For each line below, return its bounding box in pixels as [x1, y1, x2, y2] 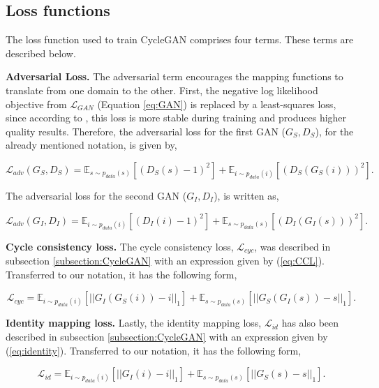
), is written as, [214, 188, 279, 202]
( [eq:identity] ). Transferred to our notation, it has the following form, [6, 343, 302, 357]
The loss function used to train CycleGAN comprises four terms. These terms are [6, 32, 354, 47]
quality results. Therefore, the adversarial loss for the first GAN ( [6, 124, 286, 138]
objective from [6, 96, 67, 111]
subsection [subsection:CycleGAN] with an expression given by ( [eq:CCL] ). [6, 253, 325, 267]
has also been [281, 315, 339, 330]
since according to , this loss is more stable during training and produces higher [6, 110, 347, 125]
